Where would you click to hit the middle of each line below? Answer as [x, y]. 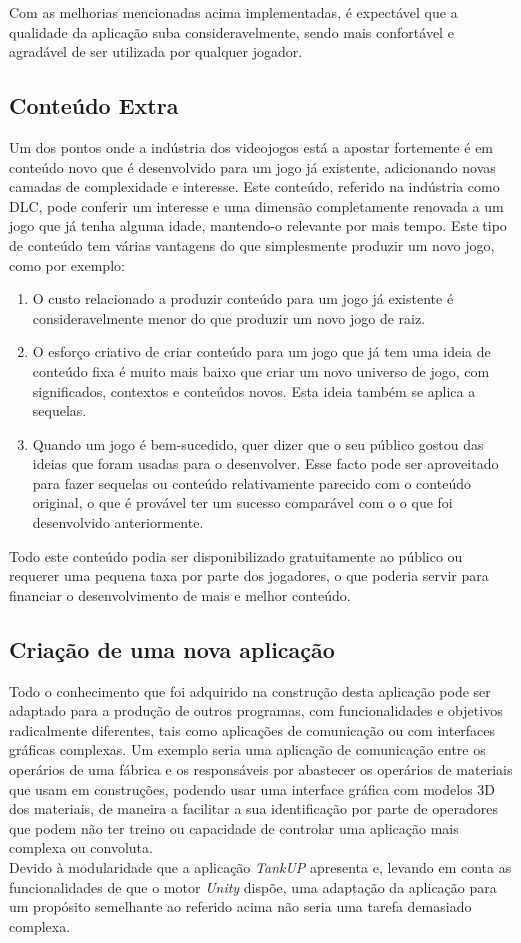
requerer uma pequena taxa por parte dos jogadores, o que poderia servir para [249, 575]
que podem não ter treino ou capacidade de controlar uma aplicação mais [234, 827]
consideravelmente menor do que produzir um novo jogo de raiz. [229, 317]
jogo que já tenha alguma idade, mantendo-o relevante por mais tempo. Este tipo [258, 225]
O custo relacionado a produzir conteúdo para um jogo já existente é [243, 298]
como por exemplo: [67, 264]
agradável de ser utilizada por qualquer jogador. [156, 51]
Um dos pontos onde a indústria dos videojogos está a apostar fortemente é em [251, 146]
